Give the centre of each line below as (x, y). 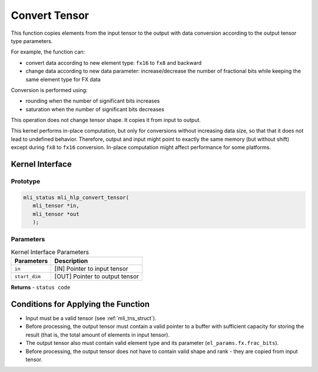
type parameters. (32, 41)
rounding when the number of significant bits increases (93, 101)
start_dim (28, 276)
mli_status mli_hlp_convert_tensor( (76, 197)
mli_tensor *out (56, 214)
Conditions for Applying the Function (80, 304)
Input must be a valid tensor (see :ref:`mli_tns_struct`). (91, 318)
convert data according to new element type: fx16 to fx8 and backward (114, 62)
